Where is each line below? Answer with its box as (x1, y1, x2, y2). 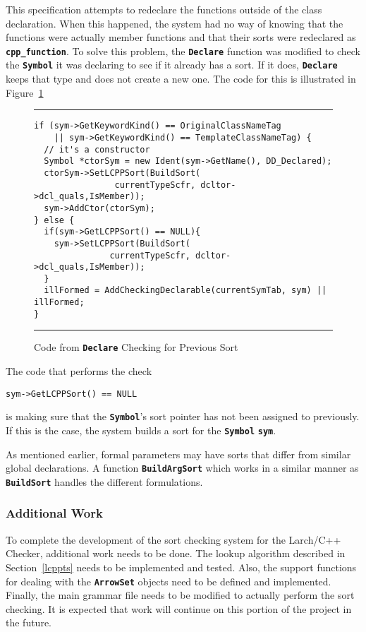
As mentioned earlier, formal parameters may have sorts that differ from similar (6, 446, 351, 461)
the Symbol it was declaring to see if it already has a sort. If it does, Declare (6, 57, 338, 72)
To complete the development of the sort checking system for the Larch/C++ (6, 532, 341, 547)
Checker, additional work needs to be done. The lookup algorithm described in (6, 546, 346, 561)
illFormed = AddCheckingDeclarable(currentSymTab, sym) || (44, 285, 327, 296)
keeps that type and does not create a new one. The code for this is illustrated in (6, 71, 356, 86)
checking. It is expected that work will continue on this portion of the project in (6, 601, 352, 616)
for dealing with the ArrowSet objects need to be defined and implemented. (6, 573, 331, 588)
